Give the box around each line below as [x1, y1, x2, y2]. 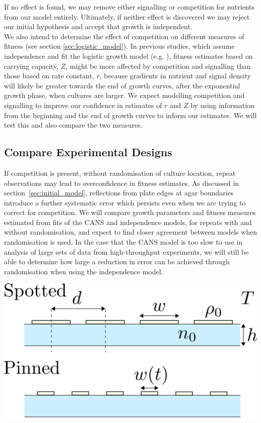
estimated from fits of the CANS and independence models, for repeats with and [4, 217, 252, 227]
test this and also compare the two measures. [4, 120, 143, 130]
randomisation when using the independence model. [4, 266, 163, 276]
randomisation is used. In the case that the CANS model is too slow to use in [4, 237, 242, 247]
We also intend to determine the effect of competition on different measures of [4, 31, 244, 41]
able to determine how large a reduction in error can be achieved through [4, 256, 230, 267]
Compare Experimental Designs [4, 144, 172, 160]
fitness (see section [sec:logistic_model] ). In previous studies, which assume [4, 41, 235, 51]
